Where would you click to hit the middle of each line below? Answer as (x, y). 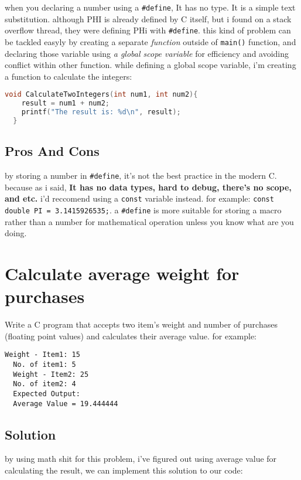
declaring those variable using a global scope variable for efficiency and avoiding (147, 53)
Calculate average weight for (122, 273)
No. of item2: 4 (45, 384)
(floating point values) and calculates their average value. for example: (131, 336)
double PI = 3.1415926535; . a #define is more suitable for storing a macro (143, 210)
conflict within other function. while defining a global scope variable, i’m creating (150, 65)
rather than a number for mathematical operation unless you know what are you (149, 221)
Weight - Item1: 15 (42, 355)
